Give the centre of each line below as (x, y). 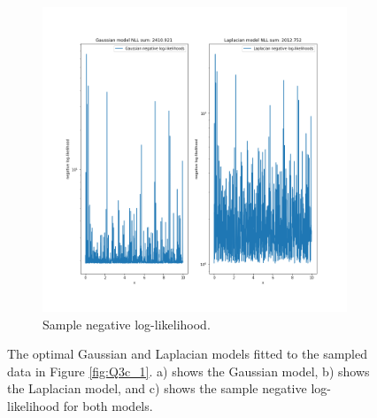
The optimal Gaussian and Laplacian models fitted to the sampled (187, 354)
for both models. (108, 405)
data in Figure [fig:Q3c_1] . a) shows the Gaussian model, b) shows (188, 371)
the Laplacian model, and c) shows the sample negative (157, 388)
